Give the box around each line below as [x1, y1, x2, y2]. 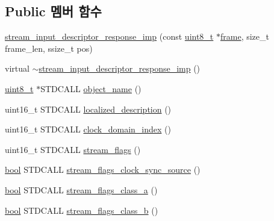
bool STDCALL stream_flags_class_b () [5, 204, 158, 216]
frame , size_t [220, 30, 269, 43]
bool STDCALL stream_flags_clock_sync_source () [5, 163, 201, 176]
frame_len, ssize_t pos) [5, 42, 93, 54]
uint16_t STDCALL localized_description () [5, 102, 172, 115]
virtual [5, 62, 30, 75]
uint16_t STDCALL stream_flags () [5, 143, 141, 155]
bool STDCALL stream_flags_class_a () [5, 183, 158, 196]
